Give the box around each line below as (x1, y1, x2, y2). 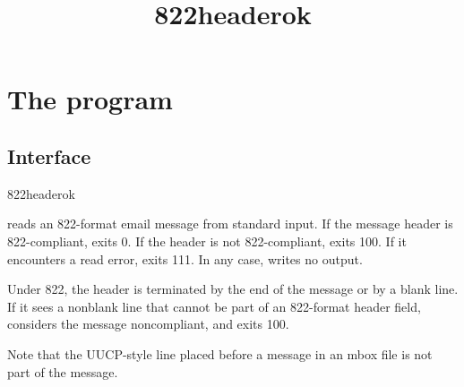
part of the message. (7, 362, 118, 381)
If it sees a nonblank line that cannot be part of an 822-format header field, (7, 297, 421, 315)
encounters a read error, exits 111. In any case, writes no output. (7, 249, 363, 268)
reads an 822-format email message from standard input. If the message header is (7, 214, 453, 233)
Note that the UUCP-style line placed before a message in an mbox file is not (7, 344, 433, 363)
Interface (7, 142, 91, 169)
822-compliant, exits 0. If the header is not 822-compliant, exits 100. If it (7, 231, 407, 250)
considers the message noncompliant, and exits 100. (7, 314, 289, 333)
